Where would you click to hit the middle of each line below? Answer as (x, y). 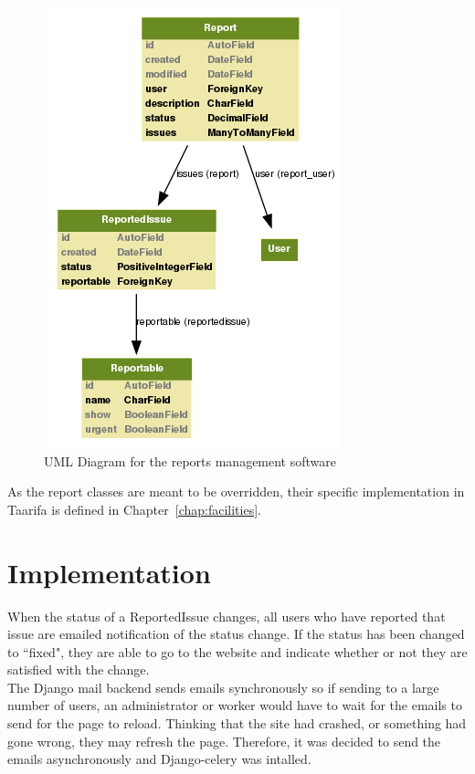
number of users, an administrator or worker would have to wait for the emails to (235, 705)
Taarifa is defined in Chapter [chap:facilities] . (134, 509)
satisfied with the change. (79, 669)
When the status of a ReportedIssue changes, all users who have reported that (227, 616)
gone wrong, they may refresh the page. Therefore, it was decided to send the (224, 741)
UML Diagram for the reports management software (190, 460)
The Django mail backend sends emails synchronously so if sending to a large (223, 687)
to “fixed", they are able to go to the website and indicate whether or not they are (237, 651)
